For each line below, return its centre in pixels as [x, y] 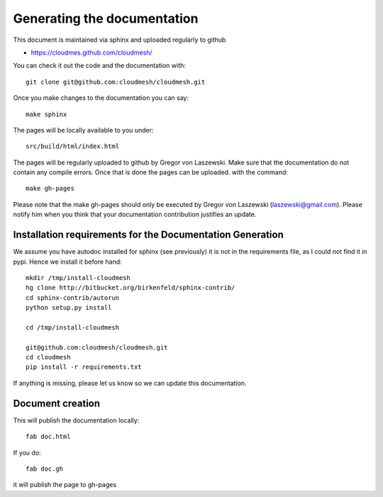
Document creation [57, 403]
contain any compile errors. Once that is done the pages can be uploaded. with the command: [151, 172]
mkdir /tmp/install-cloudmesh [78, 278]
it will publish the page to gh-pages [65, 485]
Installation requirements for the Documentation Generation [148, 235]
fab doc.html [48, 437]
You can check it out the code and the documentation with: [99, 66]
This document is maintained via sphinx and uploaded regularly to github [120, 40]
